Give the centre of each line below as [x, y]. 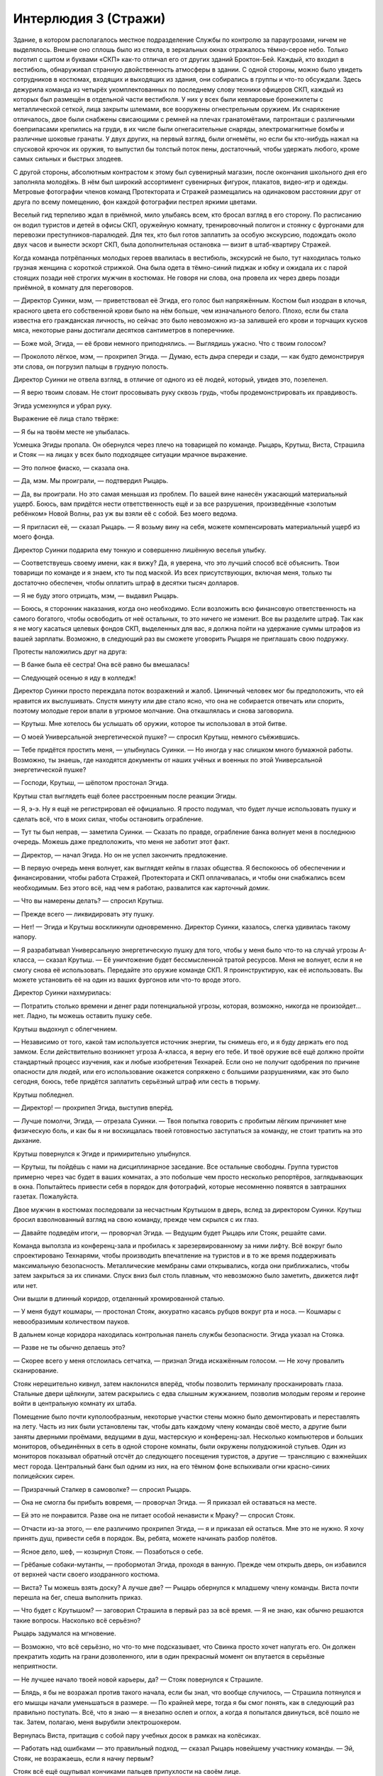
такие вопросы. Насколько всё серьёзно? [77, 1620]
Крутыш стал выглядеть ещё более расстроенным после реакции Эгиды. [125, 796]
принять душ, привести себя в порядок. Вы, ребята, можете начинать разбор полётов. [145, 1539]
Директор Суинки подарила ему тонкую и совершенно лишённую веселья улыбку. [140, 550]
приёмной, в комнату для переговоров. [73, 287]
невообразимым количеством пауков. [72, 1321]
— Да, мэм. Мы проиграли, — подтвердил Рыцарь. [91, 481]
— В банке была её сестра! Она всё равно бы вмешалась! [101, 665]
